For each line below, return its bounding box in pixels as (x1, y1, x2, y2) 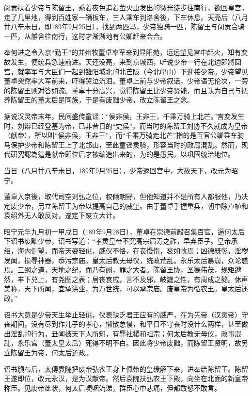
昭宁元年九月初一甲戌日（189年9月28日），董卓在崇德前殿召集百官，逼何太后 (4, 226, 245, 236)
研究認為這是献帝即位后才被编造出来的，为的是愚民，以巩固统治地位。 (10, 149, 235, 159)
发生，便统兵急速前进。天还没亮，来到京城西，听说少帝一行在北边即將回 (10, 56, 241, 66)
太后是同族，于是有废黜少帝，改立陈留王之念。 (44, 95, 194, 105)
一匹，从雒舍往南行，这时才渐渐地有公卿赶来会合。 (4, 31, 167, 41)
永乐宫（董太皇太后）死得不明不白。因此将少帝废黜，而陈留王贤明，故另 (17, 338, 248, 348)
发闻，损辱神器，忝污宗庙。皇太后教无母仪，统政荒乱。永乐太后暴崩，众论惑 (4, 255, 248, 265)
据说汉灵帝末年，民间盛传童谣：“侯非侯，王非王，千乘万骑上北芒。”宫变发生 (4, 111, 245, 121)
